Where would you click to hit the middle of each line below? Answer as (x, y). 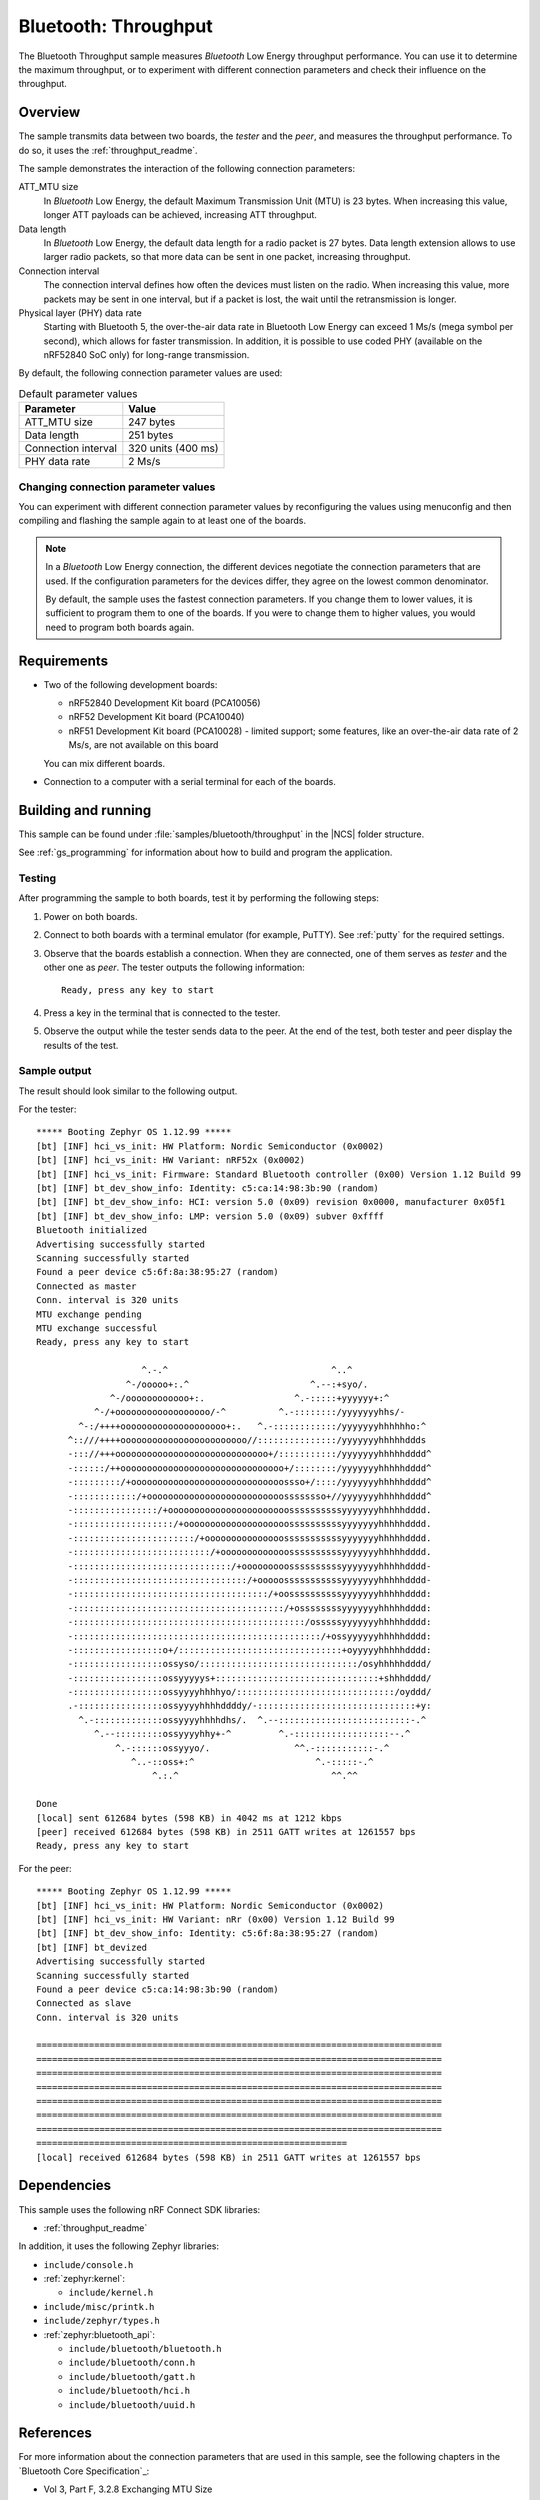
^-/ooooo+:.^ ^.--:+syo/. (247, 1384)
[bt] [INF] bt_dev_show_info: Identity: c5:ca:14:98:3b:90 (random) (207, 1188)
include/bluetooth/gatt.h (132, 2376)
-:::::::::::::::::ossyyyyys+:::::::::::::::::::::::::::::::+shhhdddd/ (249, 1678)
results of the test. (81, 1045)
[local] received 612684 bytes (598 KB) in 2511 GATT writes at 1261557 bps (229, 2157)
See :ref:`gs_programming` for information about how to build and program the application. (205, 852)
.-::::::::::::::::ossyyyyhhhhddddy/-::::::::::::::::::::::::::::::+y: (249, 1706)
